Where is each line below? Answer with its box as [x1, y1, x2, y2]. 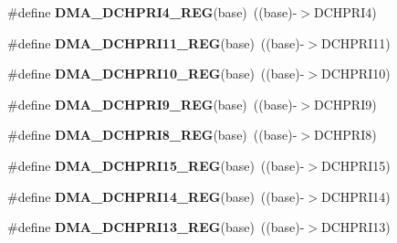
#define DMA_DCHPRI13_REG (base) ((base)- [7, 217, 305, 237]
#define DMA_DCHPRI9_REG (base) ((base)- [7, 94, 298, 113]
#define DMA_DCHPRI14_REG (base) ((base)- [7, 186, 305, 206]
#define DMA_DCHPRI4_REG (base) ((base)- [7, 3, 298, 21]
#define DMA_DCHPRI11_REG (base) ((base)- [7, 33, 305, 52]
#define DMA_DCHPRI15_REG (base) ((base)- [7, 155, 305, 174]
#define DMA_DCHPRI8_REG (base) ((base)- [7, 125, 298, 144]
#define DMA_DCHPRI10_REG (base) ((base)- [7, 64, 305, 83]
